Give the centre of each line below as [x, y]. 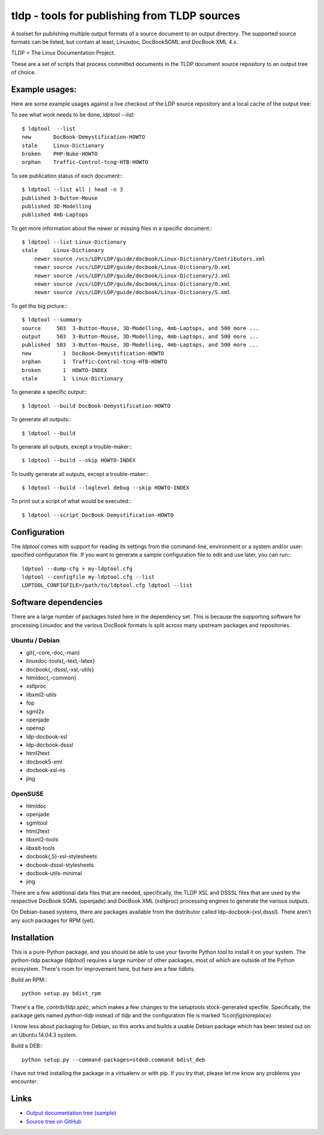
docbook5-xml [44, 762]
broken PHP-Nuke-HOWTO [60, 154]
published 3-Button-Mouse [60, 198]
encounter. [25, 1082]
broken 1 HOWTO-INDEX [64, 370]
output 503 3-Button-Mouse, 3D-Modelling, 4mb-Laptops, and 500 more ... [140, 336]
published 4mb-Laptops [55, 215]
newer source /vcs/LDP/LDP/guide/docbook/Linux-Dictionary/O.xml [132, 284]
